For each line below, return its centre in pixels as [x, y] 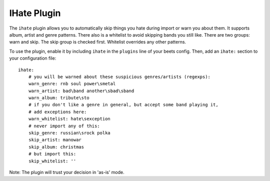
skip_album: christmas [56, 147]
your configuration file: [33, 58]
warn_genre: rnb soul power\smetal [72, 84]
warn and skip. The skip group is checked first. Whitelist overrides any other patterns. [98, 42]
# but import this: [52, 154]
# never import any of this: [64, 126]
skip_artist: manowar [55, 140]
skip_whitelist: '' [52, 161]
